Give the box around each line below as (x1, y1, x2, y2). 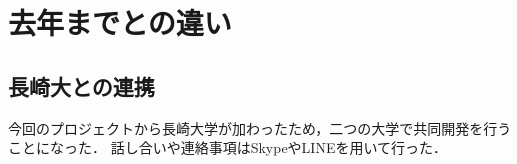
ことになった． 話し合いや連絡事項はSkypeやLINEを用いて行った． (8, 137, 448, 158)
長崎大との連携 (8, 70, 155, 101)
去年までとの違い (8, 2, 232, 43)
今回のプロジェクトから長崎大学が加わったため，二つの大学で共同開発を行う (8, 117, 512, 138)
